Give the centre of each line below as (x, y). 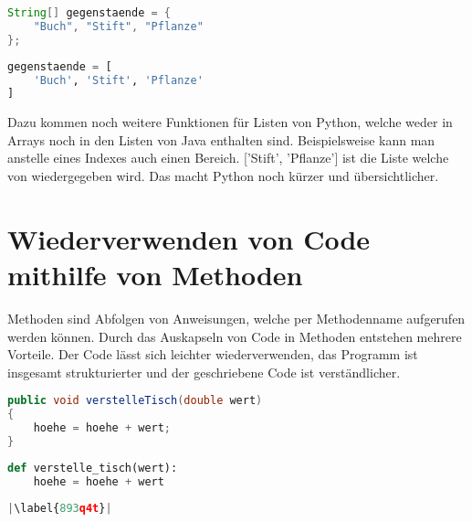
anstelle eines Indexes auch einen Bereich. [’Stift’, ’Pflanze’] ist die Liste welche (228, 158)
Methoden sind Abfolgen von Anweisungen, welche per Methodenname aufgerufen (236, 318)
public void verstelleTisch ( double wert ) (135, 401)
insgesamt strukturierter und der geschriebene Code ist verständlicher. (204, 372)
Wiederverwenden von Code (189, 238)
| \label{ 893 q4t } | (60, 509)
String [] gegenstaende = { (89, 13)
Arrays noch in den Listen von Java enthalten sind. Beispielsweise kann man (221, 139)
